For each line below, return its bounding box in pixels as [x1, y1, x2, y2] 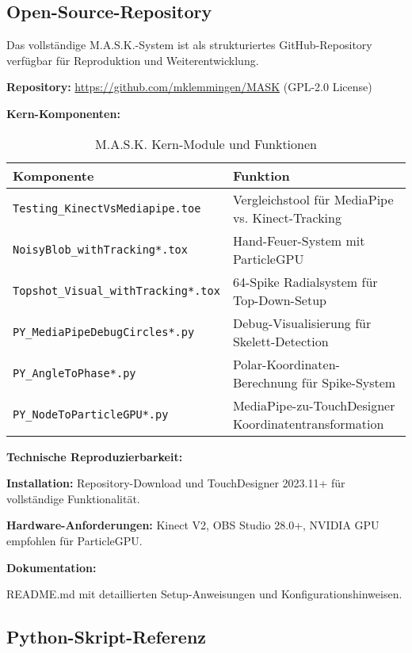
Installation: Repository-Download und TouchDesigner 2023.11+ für [6, 475, 345, 491]
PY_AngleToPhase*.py [13, 366, 136, 380]
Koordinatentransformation [232, 414, 384, 433]
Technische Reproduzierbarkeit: [6, 448, 183, 464]
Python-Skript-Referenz [6, 624, 207, 649]
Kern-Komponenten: [6, 105, 120, 121]
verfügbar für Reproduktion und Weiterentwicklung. [6, 52, 259, 68]
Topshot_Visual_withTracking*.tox [13, 284, 220, 297]
